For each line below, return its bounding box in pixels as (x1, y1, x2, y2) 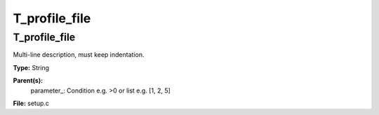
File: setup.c (13, 99, 49, 107)
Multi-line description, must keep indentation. (13, 50, 145, 59)
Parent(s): (13, 76, 44, 85)
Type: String (13, 63, 49, 72)
